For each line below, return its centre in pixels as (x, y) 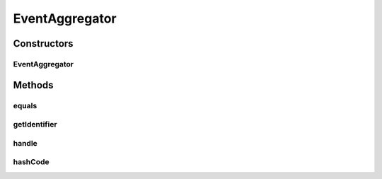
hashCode (31, 162)
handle (25, 143)
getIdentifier (35, 125)
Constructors (43, 44)
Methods (33, 85)
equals (25, 105)
